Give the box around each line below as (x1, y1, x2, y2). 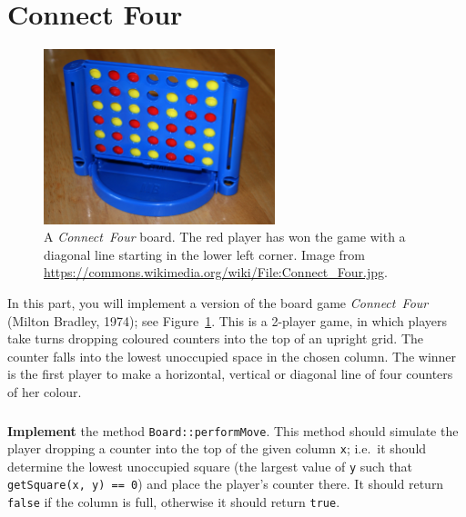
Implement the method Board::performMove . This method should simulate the (7, 421, 459, 440)
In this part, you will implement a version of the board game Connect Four (7, 293, 429, 313)
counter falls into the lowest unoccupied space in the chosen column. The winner (7, 346, 457, 365)
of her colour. (7, 383, 82, 401)
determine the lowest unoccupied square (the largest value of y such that (7, 456, 413, 475)
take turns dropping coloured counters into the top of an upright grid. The (7, 329, 424, 348)
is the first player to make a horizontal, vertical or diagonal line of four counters (7, 364, 453, 383)
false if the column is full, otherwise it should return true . (7, 492, 340, 512)
